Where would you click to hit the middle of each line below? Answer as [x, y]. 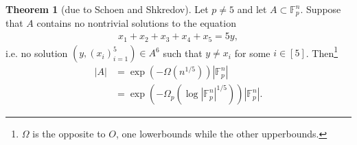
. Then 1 [322, 52]
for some [252, 53]
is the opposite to [69, 134]
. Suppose [321, 9]
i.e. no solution [37, 53]
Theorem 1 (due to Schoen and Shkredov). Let [107, 9]
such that [183, 53]
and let [252, 9]
